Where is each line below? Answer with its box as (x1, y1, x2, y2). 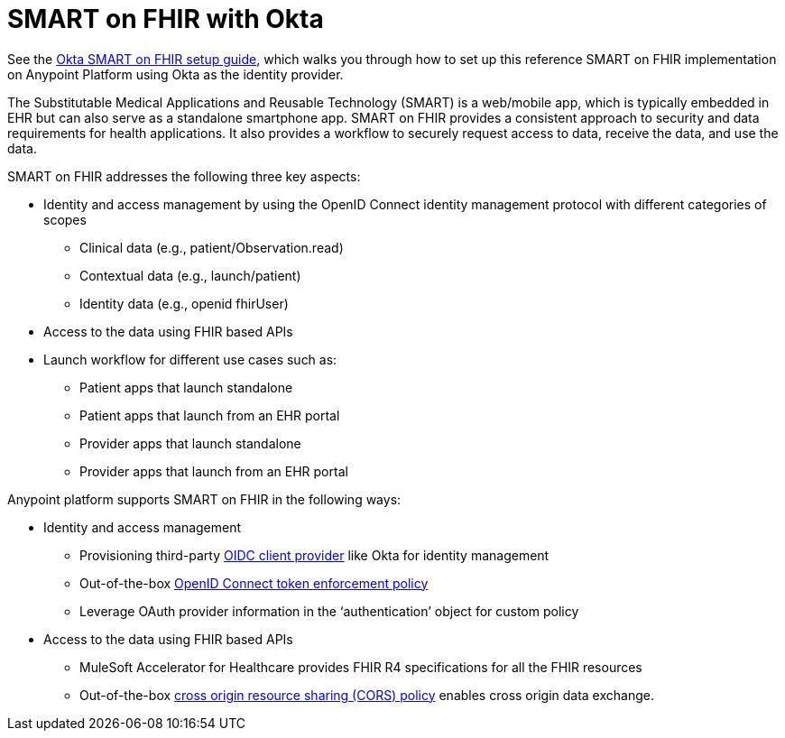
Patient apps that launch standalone (79, 379, 293, 395)
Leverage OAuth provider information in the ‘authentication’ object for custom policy (79, 603, 579, 619)
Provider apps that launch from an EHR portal (79, 463, 348, 479)
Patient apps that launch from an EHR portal (79, 407, 340, 423)
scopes (43, 211, 87, 227)
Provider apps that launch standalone (79, 435, 301, 451)
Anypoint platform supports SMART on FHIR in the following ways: (7, 491, 402, 507)
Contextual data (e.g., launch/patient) (79, 267, 301, 283)
